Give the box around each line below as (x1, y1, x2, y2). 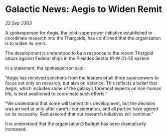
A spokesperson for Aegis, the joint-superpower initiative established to (5, 29, 153, 35)
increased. (5, 126, 27, 132)
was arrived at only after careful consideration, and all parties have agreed (5, 105, 159, 111)
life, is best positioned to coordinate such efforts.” (5, 90, 108, 96)
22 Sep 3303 (5, 20, 32, 26)
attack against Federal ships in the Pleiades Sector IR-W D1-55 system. (5, 55, 151, 61)
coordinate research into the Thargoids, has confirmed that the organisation (5, 35, 161, 41)
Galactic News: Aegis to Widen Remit (5, 3, 163, 15)
